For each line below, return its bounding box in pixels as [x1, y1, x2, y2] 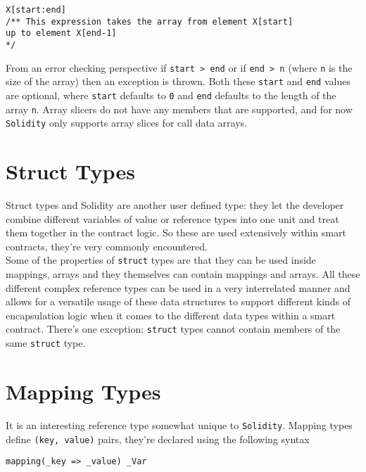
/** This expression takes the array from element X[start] [6, 16, 294, 27]
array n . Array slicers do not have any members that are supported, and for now [6, 101, 353, 116]
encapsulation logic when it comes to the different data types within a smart [6, 307, 336, 322]
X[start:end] [6, 5, 66, 15]
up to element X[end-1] [6, 28, 117, 39]
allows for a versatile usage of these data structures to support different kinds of [6, 294, 351, 309]
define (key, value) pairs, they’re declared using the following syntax [6, 431, 310, 446]
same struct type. [6, 336, 86, 350]
